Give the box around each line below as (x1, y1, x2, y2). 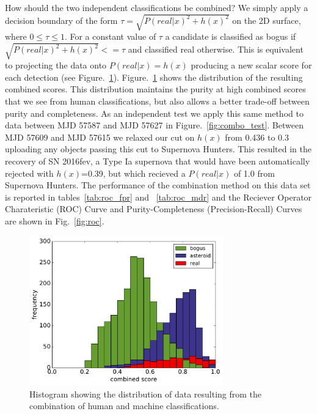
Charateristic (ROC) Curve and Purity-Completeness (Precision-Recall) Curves (5, 202, 302, 215)
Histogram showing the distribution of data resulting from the (29, 387, 262, 400)
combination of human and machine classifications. (29, 399, 219, 412)
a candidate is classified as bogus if (165, 30, 296, 43)
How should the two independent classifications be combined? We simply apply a (5, 1, 308, 13)
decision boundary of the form (5, 13, 118, 26)
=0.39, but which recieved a (81, 166, 186, 179)
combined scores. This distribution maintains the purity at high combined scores (5, 83, 306, 95)
